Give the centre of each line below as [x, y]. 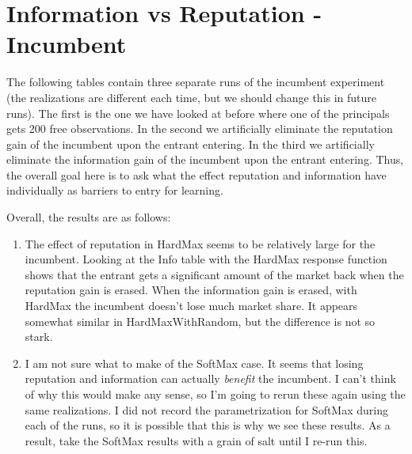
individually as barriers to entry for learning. [115, 190]
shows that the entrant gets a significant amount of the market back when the [214, 274]
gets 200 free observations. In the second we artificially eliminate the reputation [200, 129]
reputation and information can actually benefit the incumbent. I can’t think [210, 378]
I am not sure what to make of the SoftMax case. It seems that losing [194, 363]
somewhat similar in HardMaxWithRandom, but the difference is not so [200, 321]
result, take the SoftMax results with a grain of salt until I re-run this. [196, 440]
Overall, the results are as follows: [89, 217]
